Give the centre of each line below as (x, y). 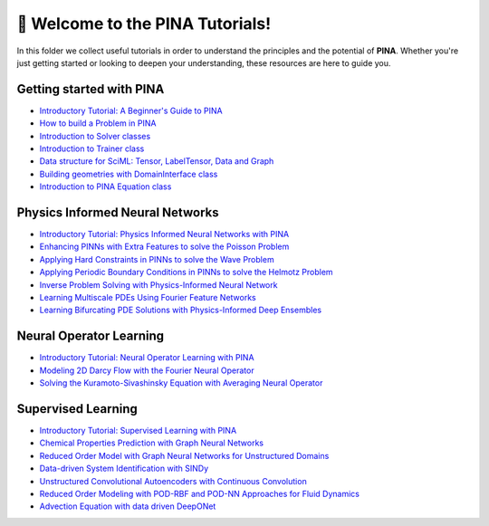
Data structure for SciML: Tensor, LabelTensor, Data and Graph (157, 161)
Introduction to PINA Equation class (105, 186)
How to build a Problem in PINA (98, 123)
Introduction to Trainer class (92, 148)
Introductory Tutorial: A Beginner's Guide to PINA (131, 110)
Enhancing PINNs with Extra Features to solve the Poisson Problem (164, 247)
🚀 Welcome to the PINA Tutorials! (144, 24)
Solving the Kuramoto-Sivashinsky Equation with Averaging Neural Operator (181, 383)
